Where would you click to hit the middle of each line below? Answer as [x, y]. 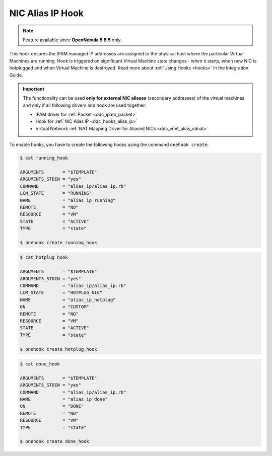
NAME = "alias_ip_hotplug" [68, 300]
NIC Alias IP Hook [47, 13]
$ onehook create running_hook [59, 242]
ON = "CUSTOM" [54, 307]
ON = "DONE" [52, 406]
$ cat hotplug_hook [44, 257]
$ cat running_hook [44, 158]
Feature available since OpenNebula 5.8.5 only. [72, 40]
